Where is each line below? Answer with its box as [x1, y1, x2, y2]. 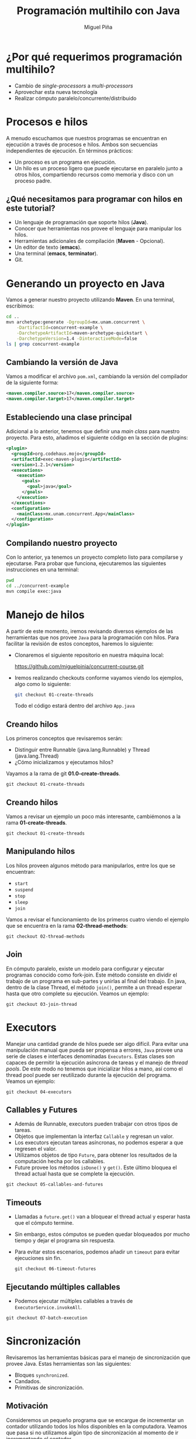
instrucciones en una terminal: [6, 566, 79, 573]
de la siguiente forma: [6, 379, 59, 386]
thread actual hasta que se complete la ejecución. [14, 1170, 135, 1177]
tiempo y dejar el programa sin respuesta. [14, 1237, 115, 1244]
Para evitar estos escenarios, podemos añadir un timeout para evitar [14, 1248, 180, 1255]
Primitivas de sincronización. [14, 1384, 84, 1391]
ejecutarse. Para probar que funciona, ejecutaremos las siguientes [6, 559, 167, 567]
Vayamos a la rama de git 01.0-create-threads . [6, 770, 121, 777]
